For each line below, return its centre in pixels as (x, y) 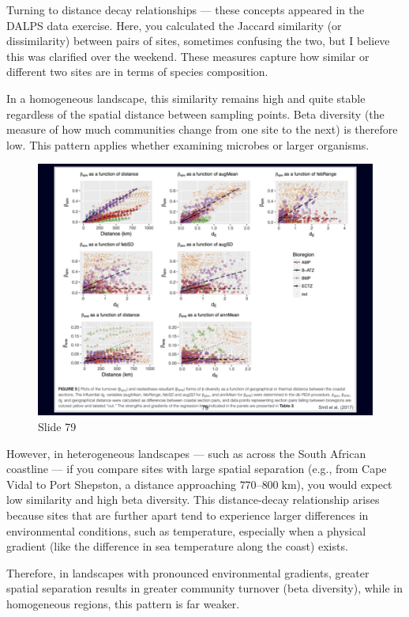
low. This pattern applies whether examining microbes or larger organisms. (188, 144)
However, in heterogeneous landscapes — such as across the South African (186, 453)
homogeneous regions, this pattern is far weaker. (123, 603)
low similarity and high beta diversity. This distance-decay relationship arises (193, 500)
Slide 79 (57, 426)
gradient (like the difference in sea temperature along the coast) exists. (177, 546)
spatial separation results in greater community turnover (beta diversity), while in (204, 588)
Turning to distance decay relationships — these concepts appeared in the (186, 9)
